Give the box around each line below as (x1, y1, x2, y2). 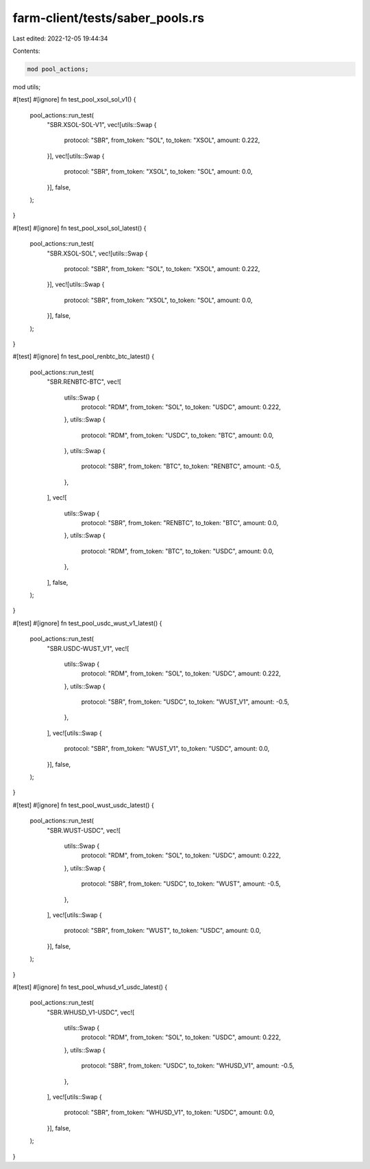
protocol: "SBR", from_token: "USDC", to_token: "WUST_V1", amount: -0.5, (81, 697, 290, 706)
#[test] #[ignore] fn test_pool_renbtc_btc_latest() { (12, 352, 154, 360)
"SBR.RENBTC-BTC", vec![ (47, 378, 121, 386)
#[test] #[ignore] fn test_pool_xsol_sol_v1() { (12, 95, 136, 104)
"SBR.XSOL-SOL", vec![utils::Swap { (47, 249, 148, 257)
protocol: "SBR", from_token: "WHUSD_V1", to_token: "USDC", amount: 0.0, (64, 1109, 275, 1117)
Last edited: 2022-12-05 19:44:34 (12, 34, 108, 43)
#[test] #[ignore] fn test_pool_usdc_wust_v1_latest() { (12, 618, 162, 627)
